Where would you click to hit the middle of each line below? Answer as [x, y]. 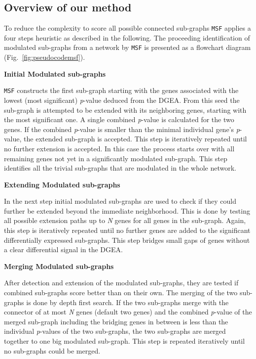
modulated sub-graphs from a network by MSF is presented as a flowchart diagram [128, 47]
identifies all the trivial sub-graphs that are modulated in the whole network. [120, 168]
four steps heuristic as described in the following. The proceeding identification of [127, 37]
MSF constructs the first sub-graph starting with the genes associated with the [121, 90]
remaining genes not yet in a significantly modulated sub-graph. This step [116, 158]
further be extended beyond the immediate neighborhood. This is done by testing [127, 210]
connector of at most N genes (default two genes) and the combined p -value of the [128, 312]
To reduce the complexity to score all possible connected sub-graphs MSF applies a [128, 28]
